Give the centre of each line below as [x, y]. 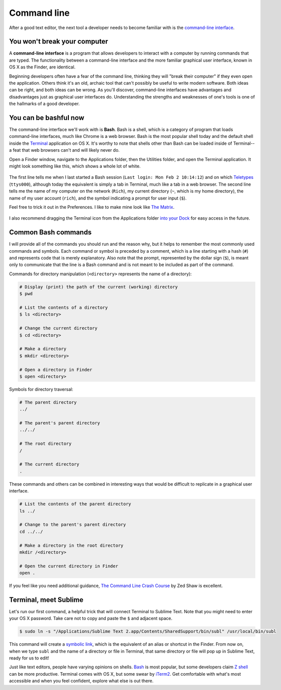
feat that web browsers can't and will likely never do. [66, 150]
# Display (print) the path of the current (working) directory [99, 287]
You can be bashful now [47, 118]
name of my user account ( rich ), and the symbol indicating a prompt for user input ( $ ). [98, 198]
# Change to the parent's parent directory [73, 525]
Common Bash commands [50, 232]
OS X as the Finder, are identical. [42, 67]
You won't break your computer [59, 42]
